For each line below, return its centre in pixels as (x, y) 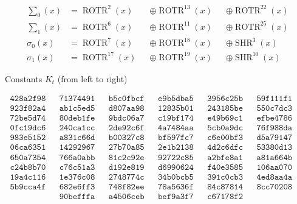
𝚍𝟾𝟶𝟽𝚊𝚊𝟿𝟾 (126, 109)
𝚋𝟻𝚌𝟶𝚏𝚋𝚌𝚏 (126, 99)
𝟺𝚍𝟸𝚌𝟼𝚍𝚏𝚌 (225, 148)
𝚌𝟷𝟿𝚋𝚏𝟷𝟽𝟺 (176, 118)
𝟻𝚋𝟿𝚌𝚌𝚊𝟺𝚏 (28, 187)
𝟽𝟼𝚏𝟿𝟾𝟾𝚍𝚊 (275, 128)
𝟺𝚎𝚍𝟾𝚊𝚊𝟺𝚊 (275, 177)
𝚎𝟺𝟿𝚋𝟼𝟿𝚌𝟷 (225, 118)
